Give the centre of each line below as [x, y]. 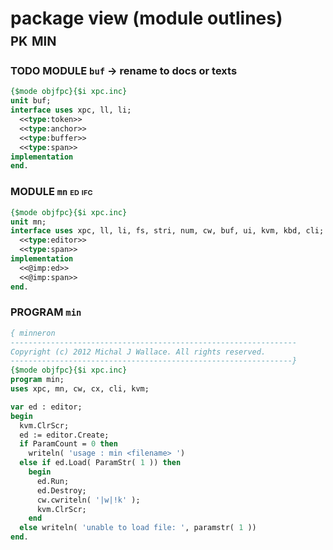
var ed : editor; [46, 407]
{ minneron [33, 333]
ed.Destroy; [61, 490]
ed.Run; [53, 481]
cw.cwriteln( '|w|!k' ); [88, 500]
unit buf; [31, 101]
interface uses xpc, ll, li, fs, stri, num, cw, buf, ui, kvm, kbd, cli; [167, 231]
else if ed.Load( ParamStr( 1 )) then [100, 463]
